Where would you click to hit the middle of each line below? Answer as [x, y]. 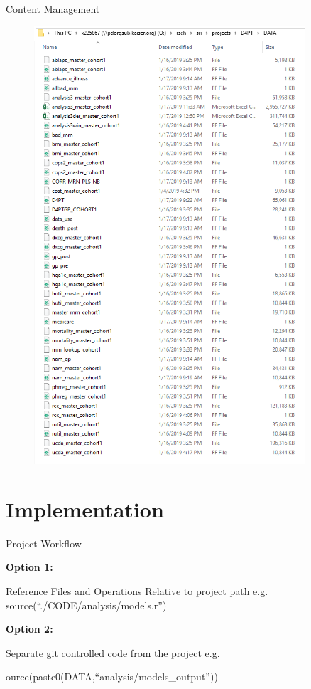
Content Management [53, 9]
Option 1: [29, 567]
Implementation [85, 509]
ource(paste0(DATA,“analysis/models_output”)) [112, 677]
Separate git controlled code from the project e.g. [113, 652]
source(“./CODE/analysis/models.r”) [86, 605]
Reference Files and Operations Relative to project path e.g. [137, 591]
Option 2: [29, 629]
